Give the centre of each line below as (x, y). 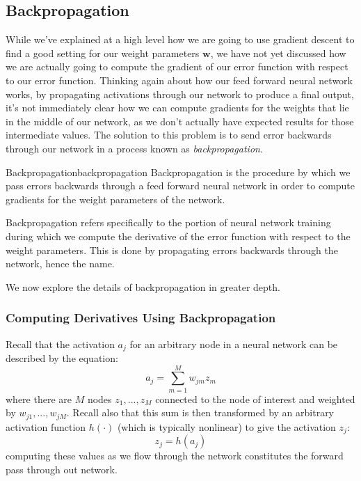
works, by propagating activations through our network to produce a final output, (180, 94)
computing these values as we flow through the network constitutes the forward (175, 456)
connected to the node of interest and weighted (255, 399)
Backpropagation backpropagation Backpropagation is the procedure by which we (178, 172)
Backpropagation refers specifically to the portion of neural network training (168, 222)
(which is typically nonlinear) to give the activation (226, 426)
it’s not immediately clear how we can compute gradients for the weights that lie (177, 108)
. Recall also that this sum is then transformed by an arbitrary (200, 412)
